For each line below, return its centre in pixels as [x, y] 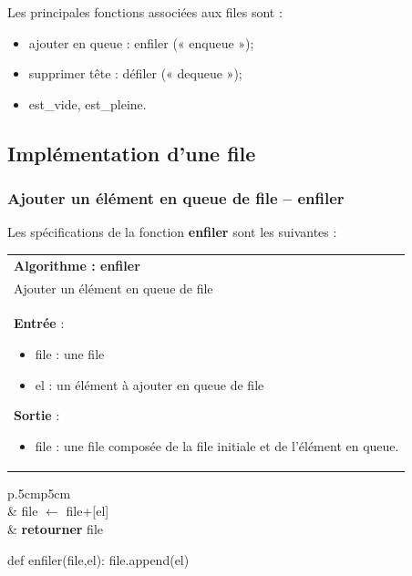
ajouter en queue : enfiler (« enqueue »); [141, 42]
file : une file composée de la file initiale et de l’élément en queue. [217, 445]
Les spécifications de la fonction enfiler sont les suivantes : [172, 232]
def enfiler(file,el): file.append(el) [98, 559]
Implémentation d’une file [132, 153]
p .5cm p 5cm [39, 493]
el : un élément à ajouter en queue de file [149, 384]
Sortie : [37, 415]
